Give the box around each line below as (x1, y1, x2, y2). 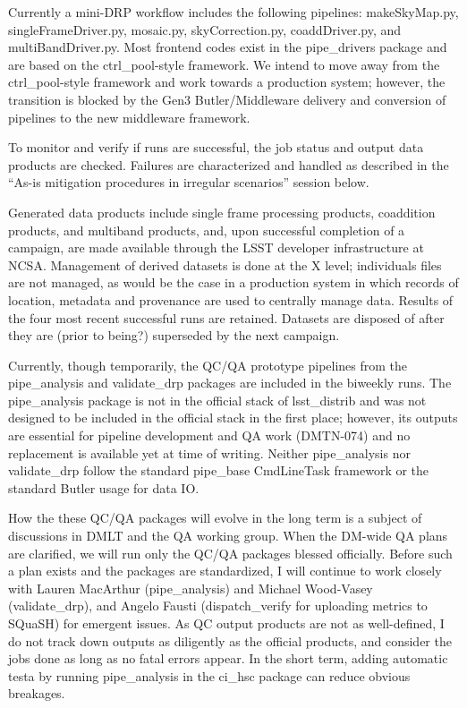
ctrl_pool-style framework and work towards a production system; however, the (8, 73, 446, 91)
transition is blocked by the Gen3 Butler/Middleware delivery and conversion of (8, 90, 446, 108)
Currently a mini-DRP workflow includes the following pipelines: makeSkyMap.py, (8, 3, 459, 21)
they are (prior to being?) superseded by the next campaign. (8, 326, 340, 345)
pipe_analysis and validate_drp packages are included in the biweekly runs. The (8, 373, 452, 392)
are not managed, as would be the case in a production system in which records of (8, 273, 459, 292)
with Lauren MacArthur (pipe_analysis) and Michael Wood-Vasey (8, 578, 373, 597)
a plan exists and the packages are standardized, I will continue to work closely (8, 561, 442, 580)
